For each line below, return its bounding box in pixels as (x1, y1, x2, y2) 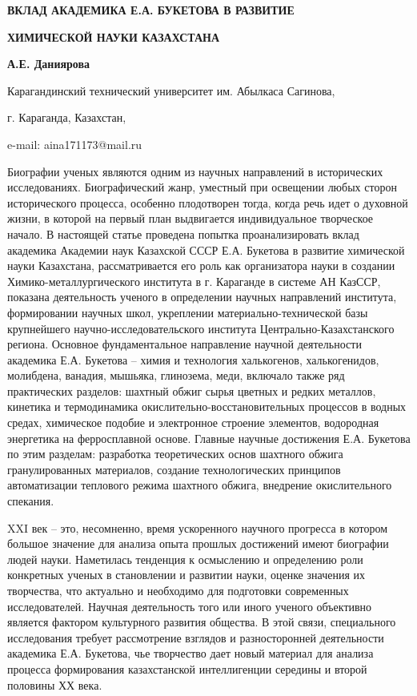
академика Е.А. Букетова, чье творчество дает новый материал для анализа (7, 645, 374, 662)
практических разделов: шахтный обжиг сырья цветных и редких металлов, (7, 382, 376, 399)
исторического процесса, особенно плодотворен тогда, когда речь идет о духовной (7, 194, 408, 211)
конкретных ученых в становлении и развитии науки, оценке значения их (7, 566, 365, 583)
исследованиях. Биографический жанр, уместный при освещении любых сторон (7, 179, 397, 195)
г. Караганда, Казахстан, (7, 109, 126, 126)
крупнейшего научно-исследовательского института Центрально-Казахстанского (7, 320, 395, 336)
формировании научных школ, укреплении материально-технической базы (7, 304, 368, 320)
